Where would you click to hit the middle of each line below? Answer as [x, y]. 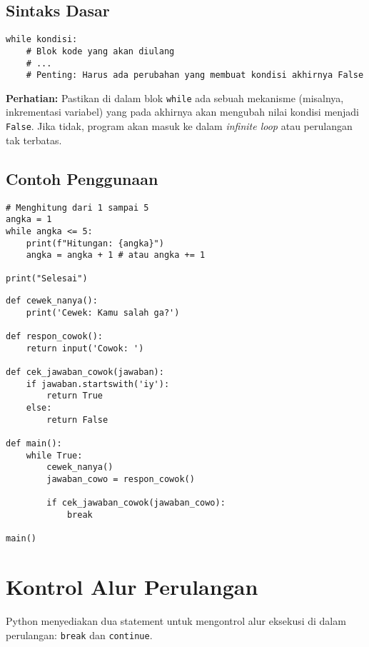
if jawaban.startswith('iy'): [98, 384]
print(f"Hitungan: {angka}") [95, 243]
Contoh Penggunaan [82, 178]
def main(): [34, 443]
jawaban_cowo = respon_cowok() [121, 479]
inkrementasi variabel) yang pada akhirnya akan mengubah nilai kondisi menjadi [183, 112]
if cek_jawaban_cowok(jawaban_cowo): [136, 503]
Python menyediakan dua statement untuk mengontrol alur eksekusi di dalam [176, 621]
